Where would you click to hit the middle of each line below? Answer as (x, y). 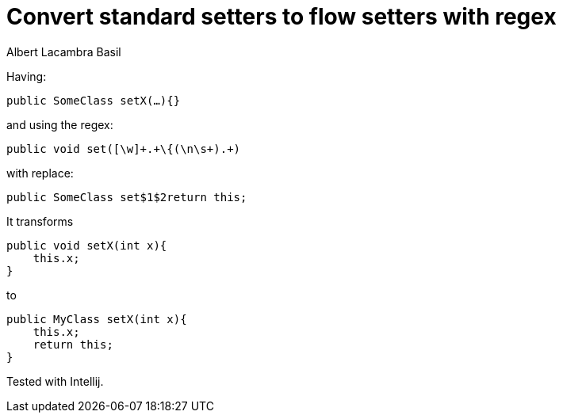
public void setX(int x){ (87, 245)
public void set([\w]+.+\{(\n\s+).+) (124, 149)
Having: (27, 76)
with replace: (40, 173)
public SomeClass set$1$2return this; (127, 197)
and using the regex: (60, 124)
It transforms (40, 221)
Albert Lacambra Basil (64, 51)
